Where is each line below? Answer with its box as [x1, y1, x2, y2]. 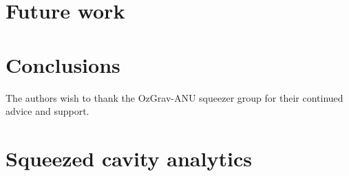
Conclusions [6, 50, 120, 78]
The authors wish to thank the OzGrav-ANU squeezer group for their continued [6, 90, 343, 104]
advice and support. [6, 104, 89, 118]
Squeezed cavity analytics [6, 144, 252, 172]
